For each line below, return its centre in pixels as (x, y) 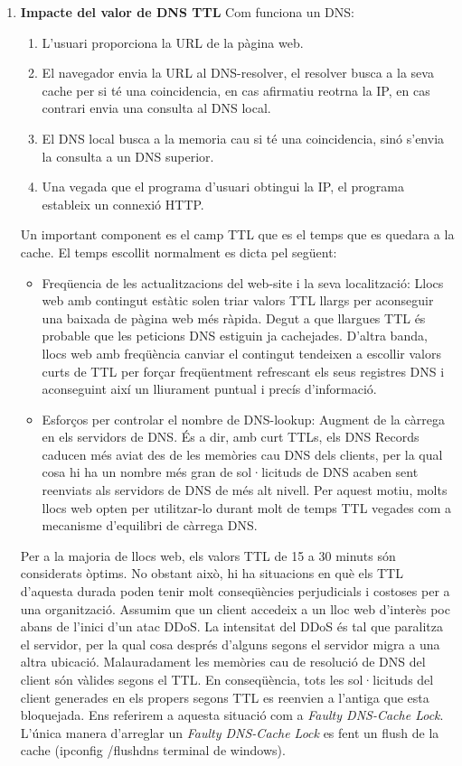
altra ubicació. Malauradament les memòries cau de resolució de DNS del (223, 662)
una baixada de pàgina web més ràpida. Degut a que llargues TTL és (234, 318)
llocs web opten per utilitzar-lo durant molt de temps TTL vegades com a (246, 507)
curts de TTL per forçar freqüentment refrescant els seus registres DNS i (243, 371)
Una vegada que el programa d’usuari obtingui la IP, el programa (223, 187)
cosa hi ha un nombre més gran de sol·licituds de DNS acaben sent (230, 472)
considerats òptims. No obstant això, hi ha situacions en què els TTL (212, 573)
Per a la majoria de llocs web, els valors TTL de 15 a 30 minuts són (208, 555)
